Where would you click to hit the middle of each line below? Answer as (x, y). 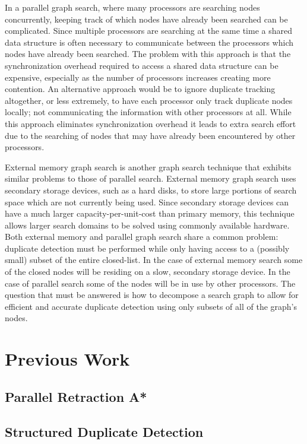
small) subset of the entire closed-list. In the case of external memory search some (154, 260)
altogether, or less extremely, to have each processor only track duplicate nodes (149, 100)
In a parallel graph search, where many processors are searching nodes (132, 7)
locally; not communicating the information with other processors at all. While (148, 112)
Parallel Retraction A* (76, 396)
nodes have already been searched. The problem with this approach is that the (148, 54)
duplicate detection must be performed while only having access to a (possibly (147, 248)
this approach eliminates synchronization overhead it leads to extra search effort (151, 123)
